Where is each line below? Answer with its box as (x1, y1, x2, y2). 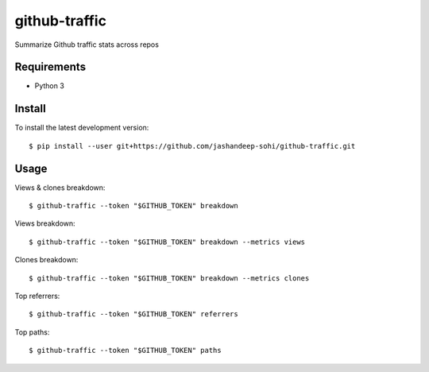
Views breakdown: (14, 219, 75, 228)
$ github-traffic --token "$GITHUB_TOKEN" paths (29, 346, 222, 355)
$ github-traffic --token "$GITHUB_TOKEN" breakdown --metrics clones (29, 273, 310, 282)
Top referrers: (14, 291, 60, 300)
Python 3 (34, 81, 65, 91)
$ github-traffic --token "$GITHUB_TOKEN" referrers (29, 310, 238, 319)
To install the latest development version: (14, 123, 149, 133)
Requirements (14, 60, 87, 74)
